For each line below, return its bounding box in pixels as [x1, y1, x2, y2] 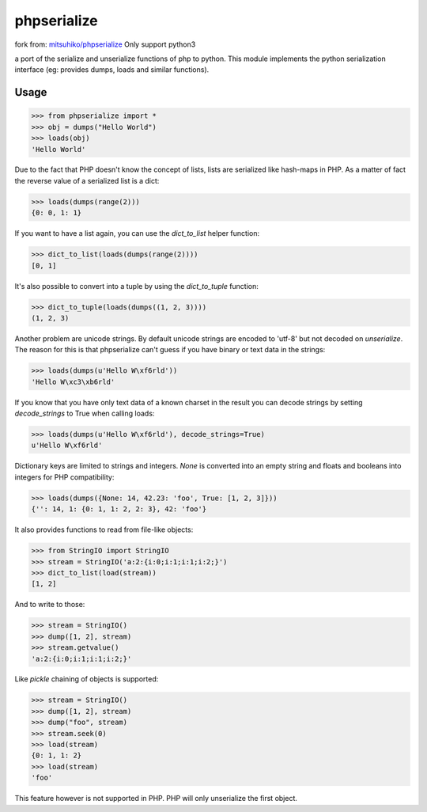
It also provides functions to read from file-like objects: [14, 525, 194, 534]
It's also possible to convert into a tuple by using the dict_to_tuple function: [14, 281, 259, 290]
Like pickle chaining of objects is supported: [14, 674, 159, 684]
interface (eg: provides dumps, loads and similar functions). [14, 65, 210, 74]
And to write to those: [14, 600, 85, 609]
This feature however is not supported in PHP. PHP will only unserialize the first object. [14, 794, 298, 803]
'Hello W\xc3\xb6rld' [31, 377, 115, 386]
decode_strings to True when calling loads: [14, 408, 155, 419]
